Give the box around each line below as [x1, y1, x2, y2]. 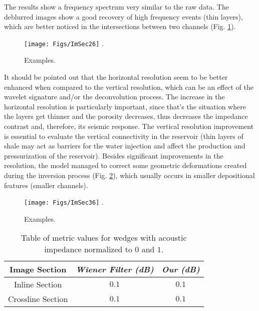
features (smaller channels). [4, 180, 88, 190]
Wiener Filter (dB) [76, 263, 154, 275]
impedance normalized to [44, 243, 133, 255]
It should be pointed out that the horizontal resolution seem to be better [4, 72, 228, 82]
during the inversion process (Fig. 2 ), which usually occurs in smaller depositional [4, 170, 255, 180]
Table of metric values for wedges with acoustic [21, 232, 187, 244]
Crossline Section [8, 293, 68, 305]
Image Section [9, 263, 67, 275]
